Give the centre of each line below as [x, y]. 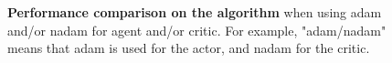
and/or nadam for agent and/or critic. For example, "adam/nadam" [197, 30]
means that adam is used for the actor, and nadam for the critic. [189, 48]
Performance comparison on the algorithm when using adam [195, 12]
